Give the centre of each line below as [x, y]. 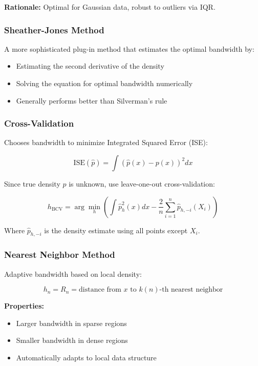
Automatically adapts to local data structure [86, 357]
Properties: [24, 306]
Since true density [32, 184]
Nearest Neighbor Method [60, 255]
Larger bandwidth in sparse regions [71, 323]
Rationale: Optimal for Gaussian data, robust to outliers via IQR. [110, 7]
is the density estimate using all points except [116, 230]
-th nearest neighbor [191, 290]
